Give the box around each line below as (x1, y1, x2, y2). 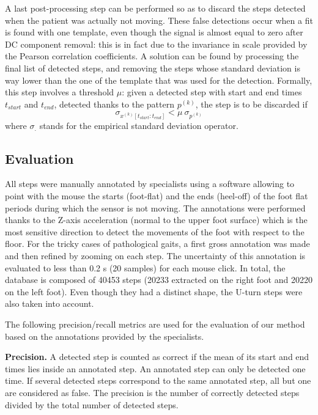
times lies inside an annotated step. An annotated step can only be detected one (5, 362, 306, 375)
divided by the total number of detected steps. (5, 398, 179, 411)
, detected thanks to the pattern (54, 97, 174, 110)
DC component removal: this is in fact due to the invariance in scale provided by (5, 37, 308, 50)
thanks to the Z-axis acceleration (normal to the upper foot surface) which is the (5, 213, 308, 226)
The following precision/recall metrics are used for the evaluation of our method (5, 317, 305, 330)
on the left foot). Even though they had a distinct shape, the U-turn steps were (5, 285, 303, 298)
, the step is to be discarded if (195, 97, 308, 110)
